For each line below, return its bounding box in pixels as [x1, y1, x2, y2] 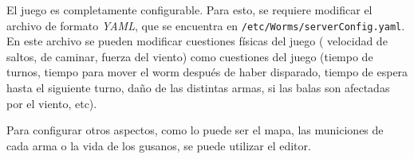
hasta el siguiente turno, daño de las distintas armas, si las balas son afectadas [6, 79, 390, 96]
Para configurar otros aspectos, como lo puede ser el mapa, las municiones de [6, 122, 384, 138]
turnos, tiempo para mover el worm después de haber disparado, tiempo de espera [6, 64, 408, 80]
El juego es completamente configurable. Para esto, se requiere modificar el [6, 2, 373, 17]
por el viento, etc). [6, 95, 97, 111]
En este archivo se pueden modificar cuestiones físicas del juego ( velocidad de [6, 33, 388, 49]
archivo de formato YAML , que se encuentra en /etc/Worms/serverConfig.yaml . [6, 17, 405, 33]
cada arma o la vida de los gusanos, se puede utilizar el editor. [6, 137, 311, 153]
